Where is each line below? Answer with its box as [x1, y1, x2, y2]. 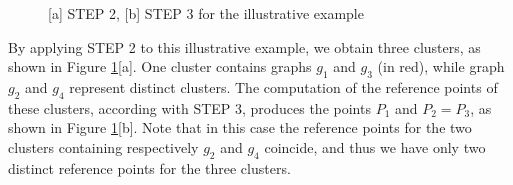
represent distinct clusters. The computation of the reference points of [69, 76, 498, 97]
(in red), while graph [377, 56, 505, 77]
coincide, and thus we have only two [264, 136, 486, 157]
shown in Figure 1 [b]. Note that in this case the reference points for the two [8, 117, 472, 138]
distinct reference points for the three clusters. [8, 157, 291, 178]
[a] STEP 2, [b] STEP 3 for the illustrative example [48, 3, 364, 23]
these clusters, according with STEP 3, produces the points [8, 97, 371, 118]
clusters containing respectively [8, 136, 199, 157]
